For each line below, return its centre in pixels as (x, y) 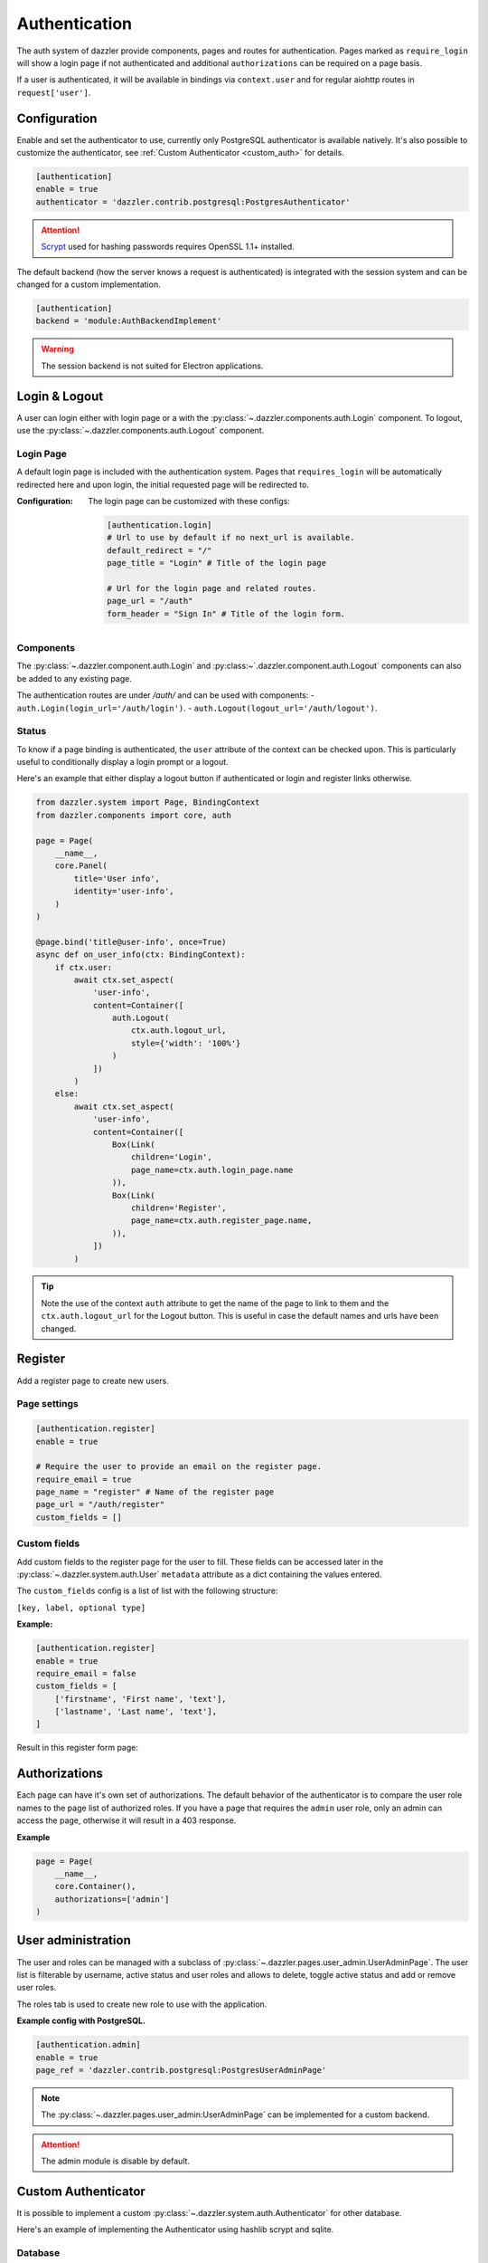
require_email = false (86, 1673)
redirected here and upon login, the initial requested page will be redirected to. (163, 484)
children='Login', (172, 1157)
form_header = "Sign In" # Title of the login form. (226, 614)
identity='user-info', (124, 891)
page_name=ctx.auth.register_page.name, (222, 1221)
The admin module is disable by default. (115, 2161)
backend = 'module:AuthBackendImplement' (129, 321)
